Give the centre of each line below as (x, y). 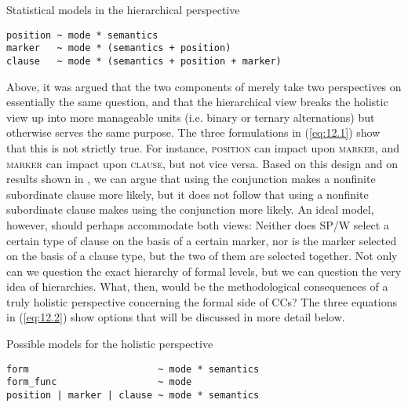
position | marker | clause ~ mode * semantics (133, 395)
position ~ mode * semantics (82, 35)
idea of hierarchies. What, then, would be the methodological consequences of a (197, 286)
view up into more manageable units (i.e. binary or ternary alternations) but (191, 117)
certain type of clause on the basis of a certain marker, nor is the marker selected (202, 240)
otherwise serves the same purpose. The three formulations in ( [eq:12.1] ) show (193, 132)
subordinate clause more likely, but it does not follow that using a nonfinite (188, 194)
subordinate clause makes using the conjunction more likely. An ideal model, (190, 209)
